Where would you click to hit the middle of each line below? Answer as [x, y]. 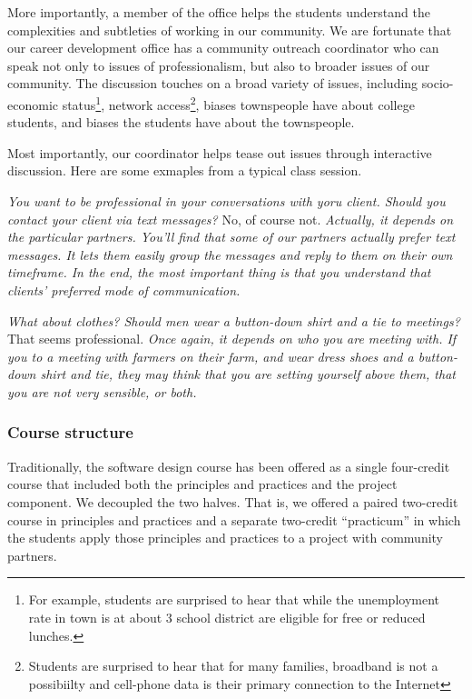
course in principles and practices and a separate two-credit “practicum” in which [234, 519]
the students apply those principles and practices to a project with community [226, 538]
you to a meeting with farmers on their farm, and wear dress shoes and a [211, 356]
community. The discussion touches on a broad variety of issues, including [213, 83]
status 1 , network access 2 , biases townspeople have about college [238, 103]
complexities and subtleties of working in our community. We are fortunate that [230, 30]
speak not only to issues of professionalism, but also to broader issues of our [219, 65]
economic [33, 104]
